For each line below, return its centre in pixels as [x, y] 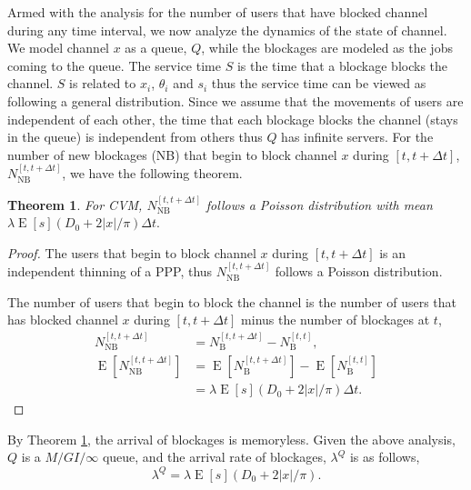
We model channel [58, 48]
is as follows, [385, 457]
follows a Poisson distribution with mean [319, 204]
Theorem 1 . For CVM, [75, 204]
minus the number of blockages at [336, 320]
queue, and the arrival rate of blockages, [214, 457]
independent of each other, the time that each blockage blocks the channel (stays [233, 119]
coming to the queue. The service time [114, 65]
